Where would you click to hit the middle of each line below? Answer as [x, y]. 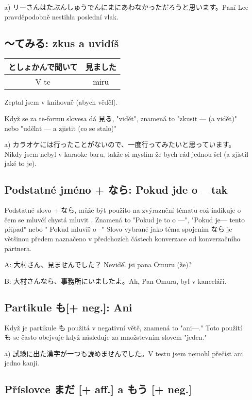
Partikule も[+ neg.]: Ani [68, 307]
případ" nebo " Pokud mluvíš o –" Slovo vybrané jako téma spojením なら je [118, 229]
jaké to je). [21, 163]
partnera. [18, 248]
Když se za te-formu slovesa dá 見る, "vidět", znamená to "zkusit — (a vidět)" [121, 118]
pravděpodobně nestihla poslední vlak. [61, 16]
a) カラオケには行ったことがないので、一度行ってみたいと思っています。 [120, 144]
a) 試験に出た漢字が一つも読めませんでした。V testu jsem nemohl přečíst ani [124, 353]
